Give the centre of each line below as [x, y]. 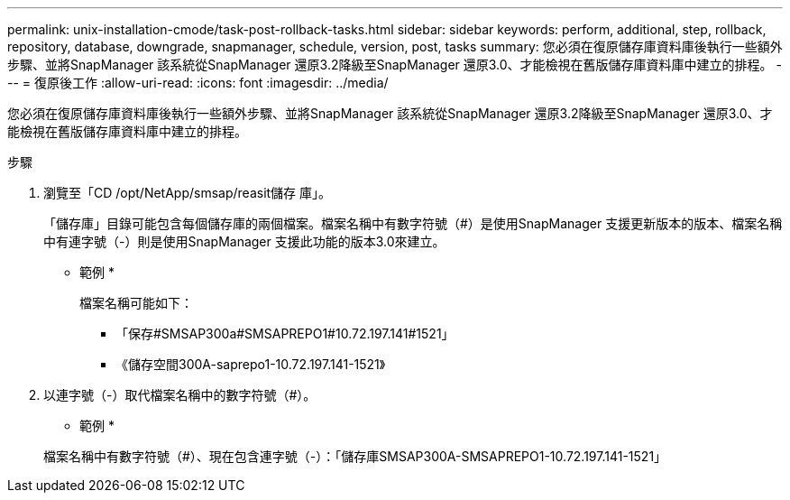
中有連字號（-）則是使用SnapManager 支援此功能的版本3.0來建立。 [244, 241]
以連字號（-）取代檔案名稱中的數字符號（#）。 [180, 395]
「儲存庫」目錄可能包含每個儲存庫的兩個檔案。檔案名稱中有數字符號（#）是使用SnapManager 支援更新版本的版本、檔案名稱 [413, 223]
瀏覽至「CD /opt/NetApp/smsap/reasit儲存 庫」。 [188, 193]
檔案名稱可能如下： [136, 303]
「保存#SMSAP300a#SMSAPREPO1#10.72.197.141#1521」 [285, 333]
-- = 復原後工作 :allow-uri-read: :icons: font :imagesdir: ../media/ [198, 83]
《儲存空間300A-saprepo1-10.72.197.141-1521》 [251, 364]
